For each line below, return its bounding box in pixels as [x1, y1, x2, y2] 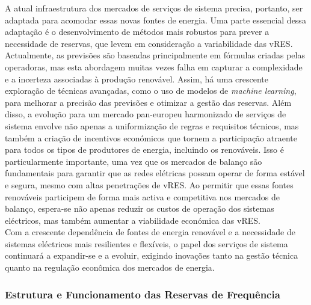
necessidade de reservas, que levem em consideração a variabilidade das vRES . [5, 37, 293, 49]
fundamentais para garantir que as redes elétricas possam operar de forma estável [5, 167, 305, 179]
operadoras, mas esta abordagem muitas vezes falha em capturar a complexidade [5, 60, 303, 73]
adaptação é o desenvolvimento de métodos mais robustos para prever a [5, 25, 269, 38]
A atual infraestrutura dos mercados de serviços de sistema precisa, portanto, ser [5, 2, 303, 14]
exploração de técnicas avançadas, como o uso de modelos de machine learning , [5, 84, 297, 97]
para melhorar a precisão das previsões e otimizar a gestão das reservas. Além [5, 96, 292, 108]
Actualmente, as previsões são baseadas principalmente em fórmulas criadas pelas [5, 49, 305, 61]
